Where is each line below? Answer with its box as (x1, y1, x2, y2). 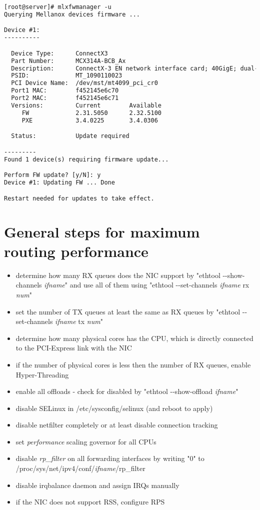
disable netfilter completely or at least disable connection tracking (15, 419, 218, 430)
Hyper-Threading (15, 369, 69, 379)
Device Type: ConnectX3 (11, 49, 108, 57)
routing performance (4, 240, 148, 261)
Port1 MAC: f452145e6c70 (11, 87, 119, 94)
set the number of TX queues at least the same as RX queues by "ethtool (15, 306, 240, 316)
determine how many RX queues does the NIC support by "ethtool (15, 269, 220, 280)
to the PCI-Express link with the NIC (15, 342, 132, 353)
